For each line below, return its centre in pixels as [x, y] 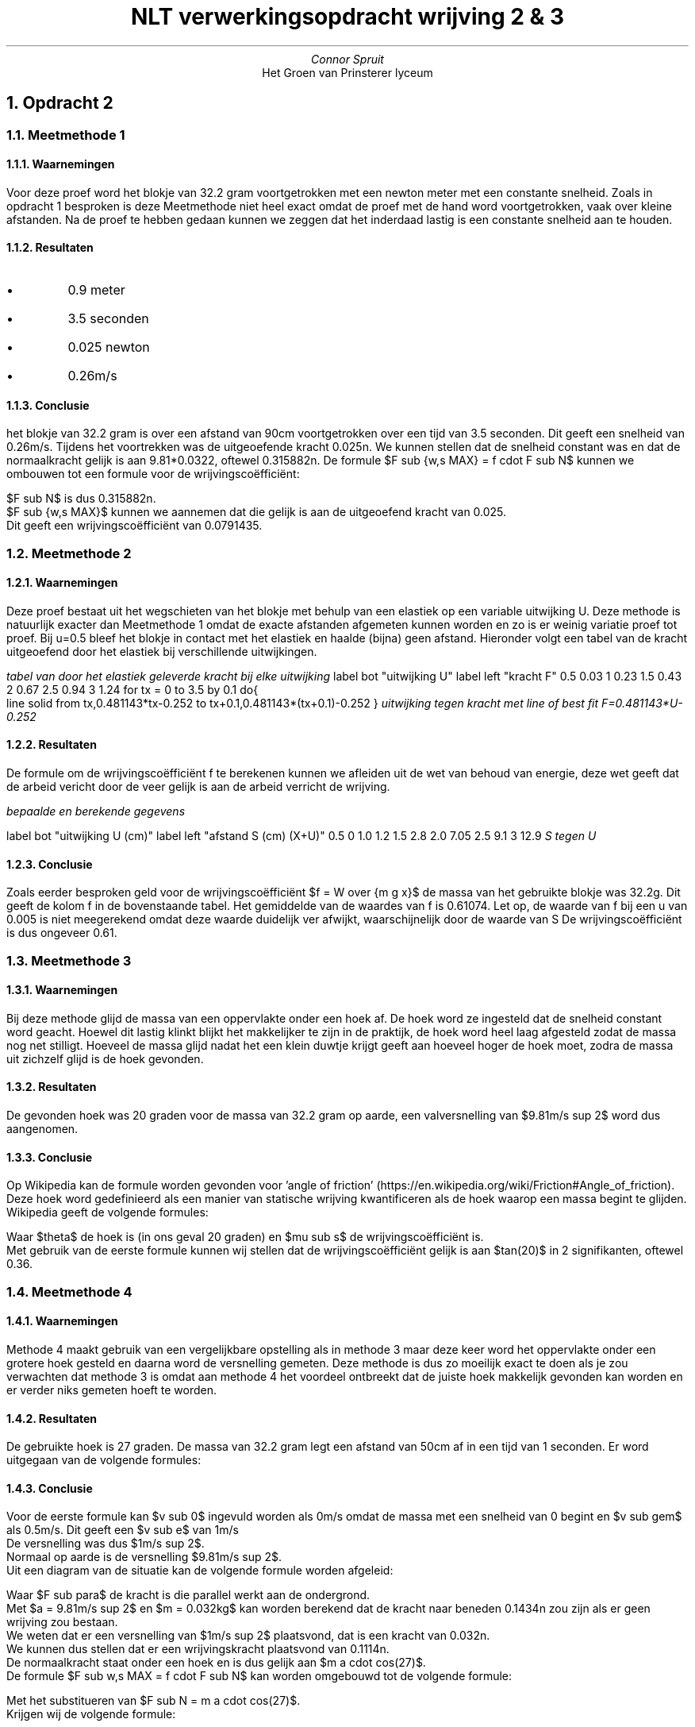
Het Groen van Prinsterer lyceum [347, 72]
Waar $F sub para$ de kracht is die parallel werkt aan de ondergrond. [188, 1595]
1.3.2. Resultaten [52, 1087]
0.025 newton [109, 347]
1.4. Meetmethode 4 [69, 1291]
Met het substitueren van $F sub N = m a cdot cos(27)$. [154, 1701]
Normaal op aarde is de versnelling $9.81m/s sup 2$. [144, 1557]
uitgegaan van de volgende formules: [104, 1460]
